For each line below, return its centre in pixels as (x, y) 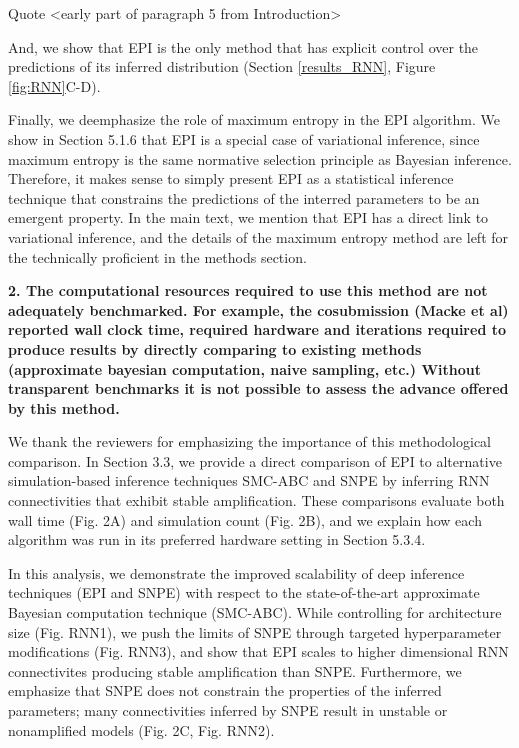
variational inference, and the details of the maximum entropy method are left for (258, 236)
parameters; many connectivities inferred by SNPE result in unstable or (228, 710)
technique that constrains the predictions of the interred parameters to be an (244, 197)
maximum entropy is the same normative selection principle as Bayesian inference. (260, 158)
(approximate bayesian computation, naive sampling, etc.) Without (245, 368)
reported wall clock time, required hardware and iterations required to (257, 329)
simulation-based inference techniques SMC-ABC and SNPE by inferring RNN (249, 480)
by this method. (64, 407)
